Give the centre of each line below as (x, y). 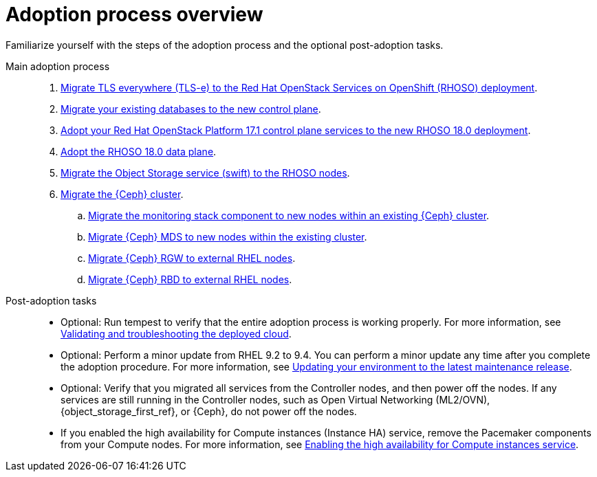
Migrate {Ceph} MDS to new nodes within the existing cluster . (228, 236)
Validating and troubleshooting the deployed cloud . (176, 333)
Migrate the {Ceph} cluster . (122, 194)
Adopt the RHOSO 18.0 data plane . (139, 151)
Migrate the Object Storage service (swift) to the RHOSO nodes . (205, 173)
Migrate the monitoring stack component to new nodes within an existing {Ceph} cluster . (289, 215)
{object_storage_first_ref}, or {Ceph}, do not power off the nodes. (209, 411)
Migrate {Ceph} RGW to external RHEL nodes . (192, 258)
